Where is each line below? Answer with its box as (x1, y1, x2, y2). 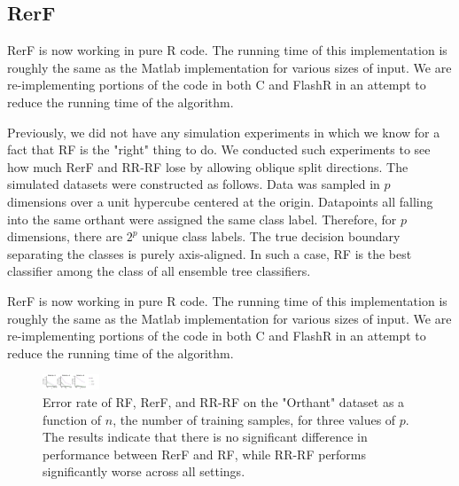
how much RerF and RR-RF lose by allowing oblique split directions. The (7, 157, 408, 176)
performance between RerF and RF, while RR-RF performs (43, 444, 367, 463)
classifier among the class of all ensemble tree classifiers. (7, 262, 311, 280)
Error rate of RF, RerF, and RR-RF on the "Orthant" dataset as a (43, 393, 405, 412)
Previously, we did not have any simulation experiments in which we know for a (7, 122, 440, 141)
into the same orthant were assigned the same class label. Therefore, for (7, 209, 397, 228)
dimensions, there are (7, 227, 123, 246)
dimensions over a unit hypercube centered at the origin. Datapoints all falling (7, 192, 433, 210)
